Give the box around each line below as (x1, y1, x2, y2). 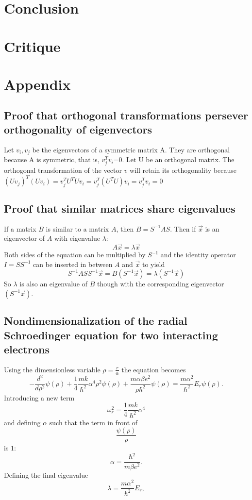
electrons (4, 342, 50, 357)
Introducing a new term (4, 392, 75, 402)
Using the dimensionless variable (4, 364, 101, 374)
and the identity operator (160, 250, 236, 260)
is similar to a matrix (46, 223, 109, 233)
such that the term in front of (49, 417, 138, 427)
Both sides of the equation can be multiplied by (4, 250, 146, 260)
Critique (4, 36, 61, 56)
